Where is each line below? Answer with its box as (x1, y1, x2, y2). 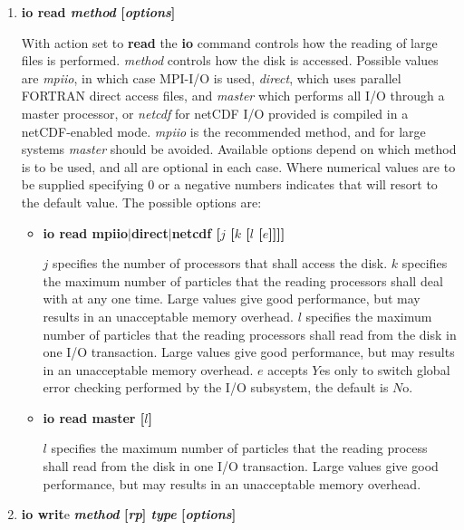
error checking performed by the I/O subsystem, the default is (43, 378, 389, 397)
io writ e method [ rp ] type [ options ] (21, 505, 237, 524)
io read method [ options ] (21, 3, 176, 21)
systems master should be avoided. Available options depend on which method (21, 140, 457, 159)
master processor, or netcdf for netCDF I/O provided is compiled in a (21, 103, 409, 122)
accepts (267, 360, 308, 379)
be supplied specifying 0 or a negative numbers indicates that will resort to (21, 175, 438, 194)
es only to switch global (319, 360, 450, 379)
